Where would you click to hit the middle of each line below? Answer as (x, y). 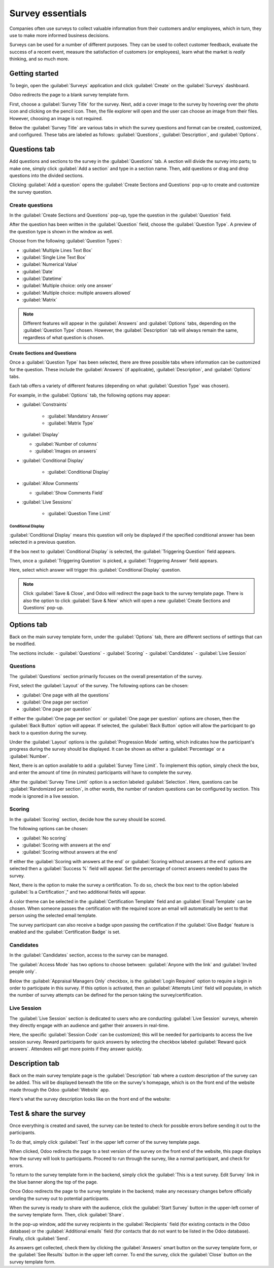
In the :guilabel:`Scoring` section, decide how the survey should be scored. (88, 819)
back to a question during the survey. (48, 732)
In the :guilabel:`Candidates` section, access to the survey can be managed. (89, 955)
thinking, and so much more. (39, 59)
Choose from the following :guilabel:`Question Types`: (66, 241)
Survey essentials (48, 13)
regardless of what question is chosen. (64, 337)
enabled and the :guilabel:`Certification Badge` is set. (65, 932)
